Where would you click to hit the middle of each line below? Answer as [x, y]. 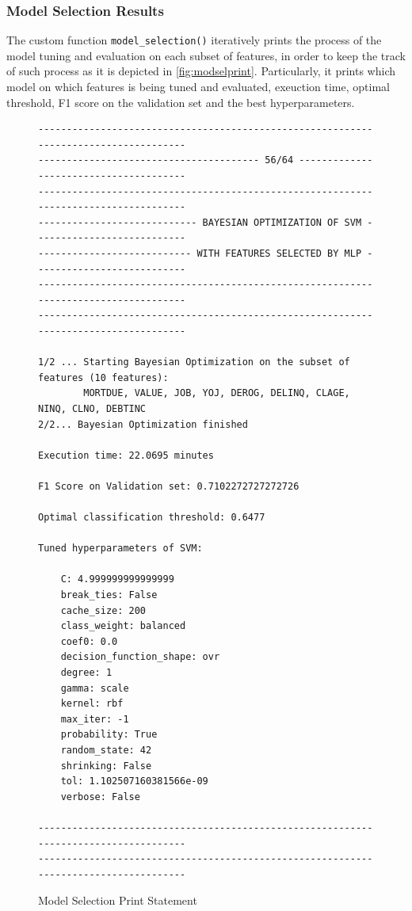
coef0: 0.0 [89, 641]
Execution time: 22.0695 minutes [126, 455]
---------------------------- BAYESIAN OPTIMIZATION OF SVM [200, 222]
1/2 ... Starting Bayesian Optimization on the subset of [194, 362]
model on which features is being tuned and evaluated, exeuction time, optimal [198, 87]
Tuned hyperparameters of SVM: [120, 549]
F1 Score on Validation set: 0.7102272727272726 [169, 486]
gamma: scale [95, 688]
